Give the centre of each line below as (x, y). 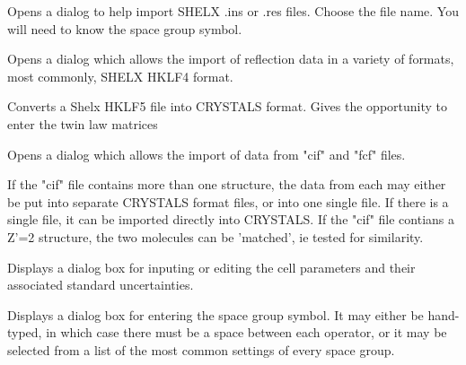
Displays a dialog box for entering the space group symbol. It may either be (215, 314)
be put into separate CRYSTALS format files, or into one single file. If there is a (228, 201)
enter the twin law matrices (83, 123)
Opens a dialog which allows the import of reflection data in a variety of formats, (231, 59)
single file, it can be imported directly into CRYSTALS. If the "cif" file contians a (231, 219)
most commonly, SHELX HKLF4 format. (120, 76)
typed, (25, 332)
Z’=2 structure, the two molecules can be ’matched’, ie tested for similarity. (215, 236)
